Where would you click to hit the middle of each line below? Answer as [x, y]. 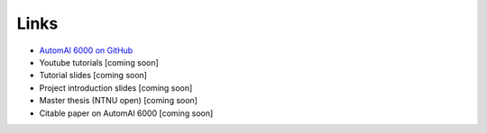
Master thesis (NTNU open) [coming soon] [119, 101]
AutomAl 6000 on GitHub [86, 50]
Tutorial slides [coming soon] [93, 75]
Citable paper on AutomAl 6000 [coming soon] [126, 113]
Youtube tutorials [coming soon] [99, 62]
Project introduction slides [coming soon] [116, 88]
